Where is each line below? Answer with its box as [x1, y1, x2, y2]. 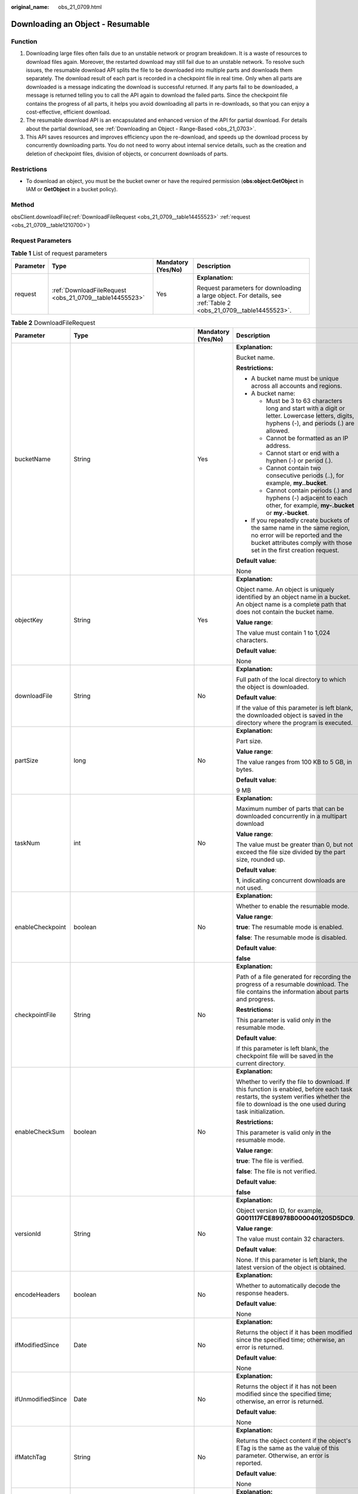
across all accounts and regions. [251, 381, 342, 390]
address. [266, 441, 291, 449]
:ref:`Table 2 [196, 299, 231, 307]
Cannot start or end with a [266, 449, 340, 457]
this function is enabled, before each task [236, 1085, 353, 1093]
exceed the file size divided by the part [236, 847, 345, 856]
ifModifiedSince [14, 1340, 60, 1349]
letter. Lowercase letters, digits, [266, 411, 354, 420]
